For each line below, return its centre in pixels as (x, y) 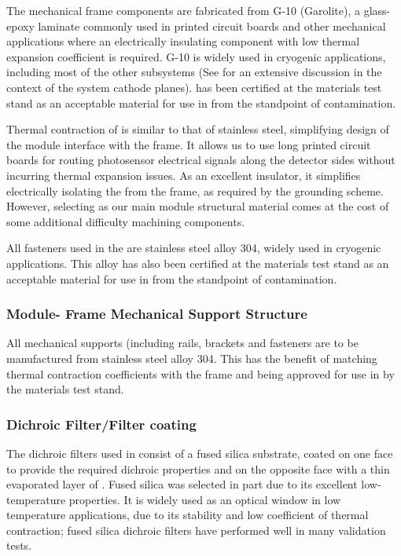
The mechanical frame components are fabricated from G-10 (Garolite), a (184, 10)
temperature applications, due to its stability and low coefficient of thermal (188, 515)
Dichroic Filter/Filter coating (101, 424)
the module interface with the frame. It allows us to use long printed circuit (189, 144)
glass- (377, 10)
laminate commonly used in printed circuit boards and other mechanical (212, 26)
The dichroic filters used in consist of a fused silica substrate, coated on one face (200, 453)
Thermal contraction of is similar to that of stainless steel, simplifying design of (198, 129)
